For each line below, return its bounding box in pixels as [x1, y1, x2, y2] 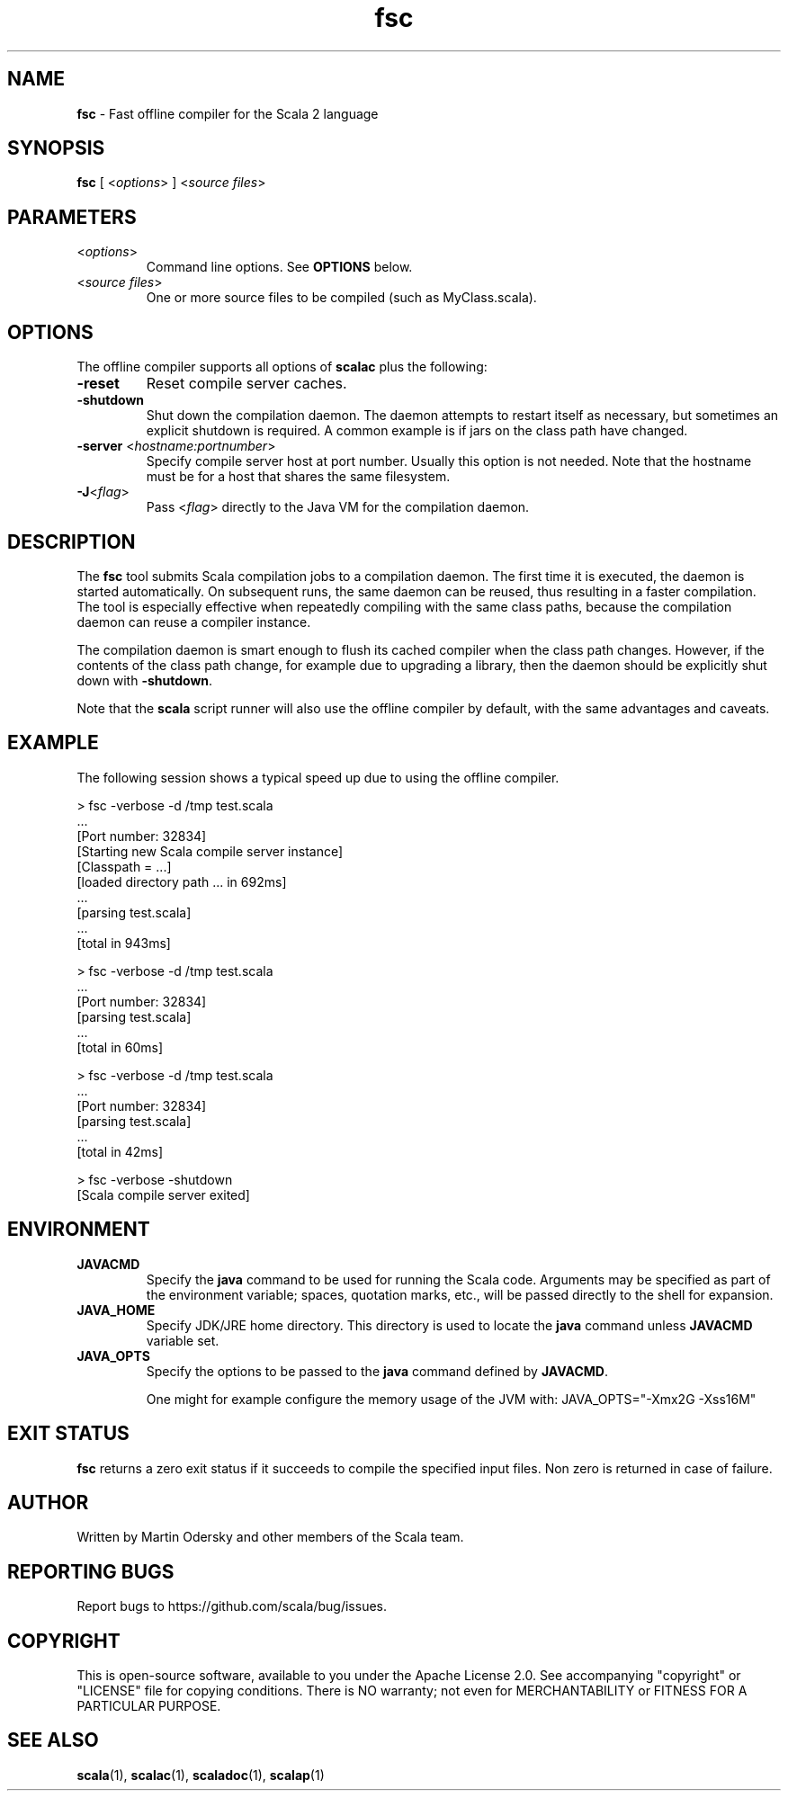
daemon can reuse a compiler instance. [76, 613, 311, 630]
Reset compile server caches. [146, 374, 347, 393]
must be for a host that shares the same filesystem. [146, 469, 451, 485]
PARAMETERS [7, 205, 137, 228]
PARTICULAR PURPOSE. [76, 1698, 221, 1714]
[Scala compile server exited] [76, 1186, 250, 1203]
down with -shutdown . [76, 672, 213, 688]
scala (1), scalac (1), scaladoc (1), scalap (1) [76, 1767, 325, 1783]
